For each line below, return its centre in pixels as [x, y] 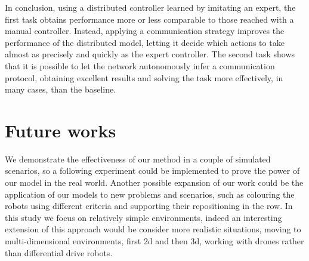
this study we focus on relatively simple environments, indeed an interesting [143, 217]
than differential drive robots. [59, 252]
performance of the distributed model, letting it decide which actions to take [145, 42]
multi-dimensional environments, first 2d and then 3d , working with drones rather [154, 241]
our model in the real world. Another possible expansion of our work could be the [154, 182]
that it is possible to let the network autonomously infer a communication [140, 65]
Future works [61, 130]
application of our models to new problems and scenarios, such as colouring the [150, 194]
